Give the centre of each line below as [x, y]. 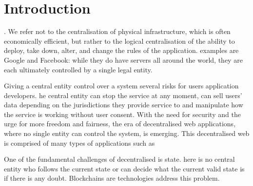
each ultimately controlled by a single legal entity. [78, 69]
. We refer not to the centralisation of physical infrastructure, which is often [117, 31]
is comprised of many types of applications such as [79, 143]
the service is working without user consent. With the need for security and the [122, 114]
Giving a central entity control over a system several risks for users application [121, 86]
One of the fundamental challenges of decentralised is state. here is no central [119, 159]
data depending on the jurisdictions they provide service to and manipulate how [124, 105]
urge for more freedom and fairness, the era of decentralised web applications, [120, 124]
